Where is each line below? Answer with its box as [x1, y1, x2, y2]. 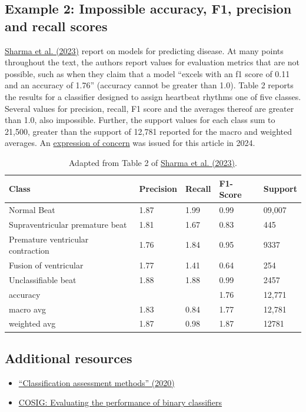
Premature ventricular [9, 232, 89, 245]
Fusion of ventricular [9, 259, 84, 271]
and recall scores [5, 16, 108, 35]
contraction [9, 244, 49, 257]
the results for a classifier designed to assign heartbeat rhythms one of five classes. [5, 90, 301, 102]
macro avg [9, 303, 46, 315]
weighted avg [9, 317, 56, 330]
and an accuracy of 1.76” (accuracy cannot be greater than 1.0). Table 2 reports [5, 79, 294, 91]
